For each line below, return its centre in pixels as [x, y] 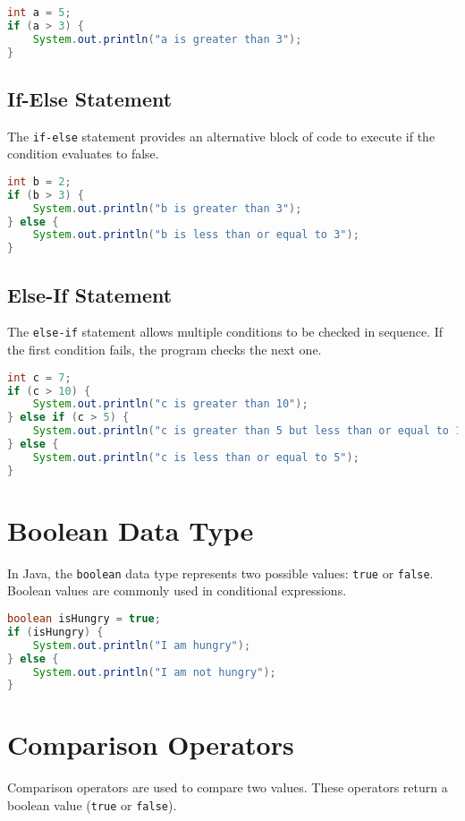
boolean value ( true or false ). [92, 805]
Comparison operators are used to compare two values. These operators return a [228, 787]
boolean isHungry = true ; [84, 619]
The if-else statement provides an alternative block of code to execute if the [221, 136]
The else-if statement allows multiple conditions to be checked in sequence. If [225, 332]
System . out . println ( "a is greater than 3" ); [167, 39]
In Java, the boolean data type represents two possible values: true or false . [220, 573]
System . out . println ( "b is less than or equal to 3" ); [196, 235]
